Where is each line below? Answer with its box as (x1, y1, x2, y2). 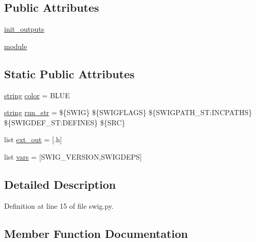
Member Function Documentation (4, 225, 188, 241)
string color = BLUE (4, 90, 70, 100)
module (4, 40, 27, 51)
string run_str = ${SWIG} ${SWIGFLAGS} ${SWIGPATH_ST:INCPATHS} (4, 107, 252, 118)
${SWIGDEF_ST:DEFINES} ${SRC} (4, 117, 125, 127)
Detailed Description (4, 176, 116, 192)
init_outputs (4, 24, 45, 34)
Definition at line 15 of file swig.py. (4, 200, 114, 211)
